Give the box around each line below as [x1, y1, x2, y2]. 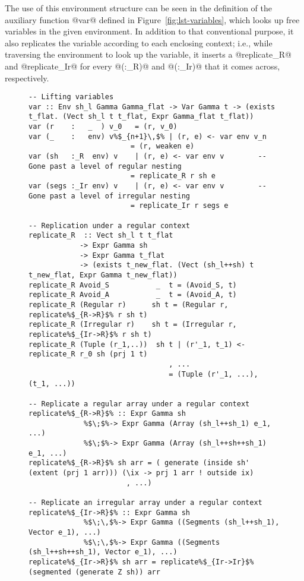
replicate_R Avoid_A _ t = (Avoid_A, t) [28, 290, 237, 299]
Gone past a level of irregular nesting [28, 191, 191, 200]
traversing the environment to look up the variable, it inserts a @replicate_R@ [5, 48, 292, 61]
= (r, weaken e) [130, 142, 195, 151]
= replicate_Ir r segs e [130, 201, 229, 210]
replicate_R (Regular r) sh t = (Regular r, [28, 300, 229, 309]
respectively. [5, 71, 49, 84]
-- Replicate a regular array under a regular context [28, 399, 250, 408]
